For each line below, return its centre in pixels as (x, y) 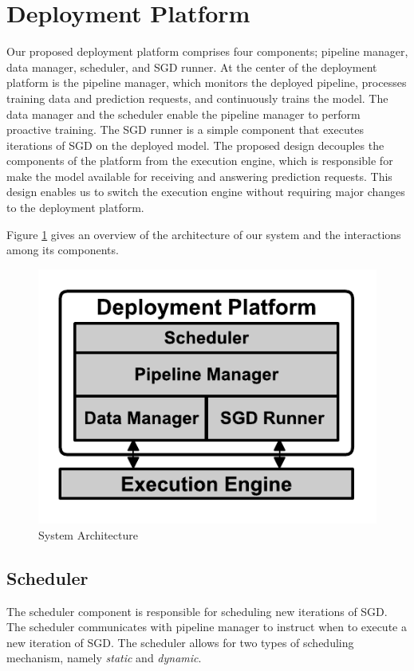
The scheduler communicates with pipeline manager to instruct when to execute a (207, 627)
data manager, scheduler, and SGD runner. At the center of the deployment (192, 67)
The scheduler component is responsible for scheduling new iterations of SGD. (197, 611)
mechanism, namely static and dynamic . (104, 658)
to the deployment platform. (75, 208)
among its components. (63, 250)
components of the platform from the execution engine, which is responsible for (200, 161)
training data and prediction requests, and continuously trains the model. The (197, 98)
